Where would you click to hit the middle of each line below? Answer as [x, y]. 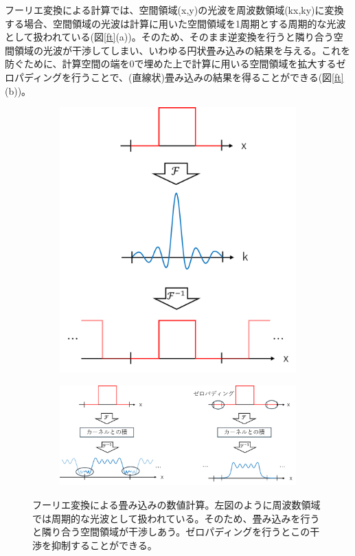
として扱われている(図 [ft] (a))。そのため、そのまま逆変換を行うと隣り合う [169, 37]
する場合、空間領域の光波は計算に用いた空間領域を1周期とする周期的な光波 [175, 23]
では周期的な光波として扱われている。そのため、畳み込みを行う [176, 518]
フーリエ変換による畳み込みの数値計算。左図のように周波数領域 [176, 505]
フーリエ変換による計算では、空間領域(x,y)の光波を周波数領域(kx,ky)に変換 [174, 10]
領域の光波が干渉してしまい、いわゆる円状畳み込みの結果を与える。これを [182, 50]
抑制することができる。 [104, 545]
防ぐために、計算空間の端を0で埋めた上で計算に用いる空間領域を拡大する [171, 64]
